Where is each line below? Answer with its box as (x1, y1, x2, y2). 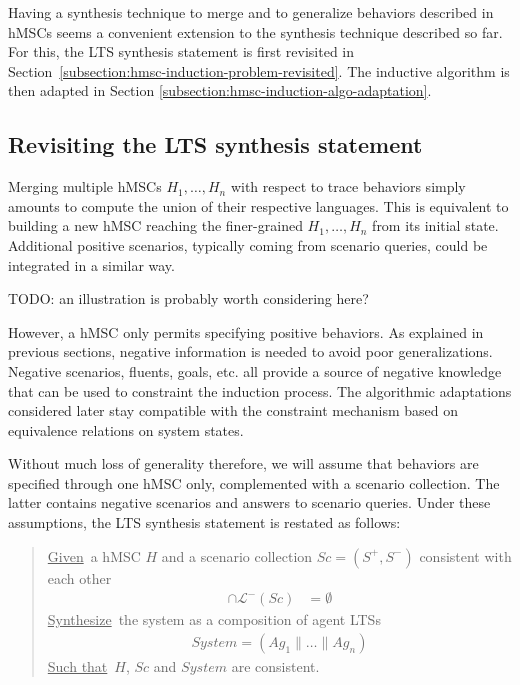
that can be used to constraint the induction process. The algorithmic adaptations (8, 380, 512, 401)
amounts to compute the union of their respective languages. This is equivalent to (8, 195, 509, 216)
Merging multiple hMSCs (8, 176, 162, 197)
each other (47, 567, 112, 588)
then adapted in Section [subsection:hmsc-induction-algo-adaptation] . (8, 80, 432, 101)
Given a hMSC (47, 545, 141, 566)
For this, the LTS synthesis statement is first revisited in (8, 41, 355, 62)
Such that (47, 655, 108, 676)
